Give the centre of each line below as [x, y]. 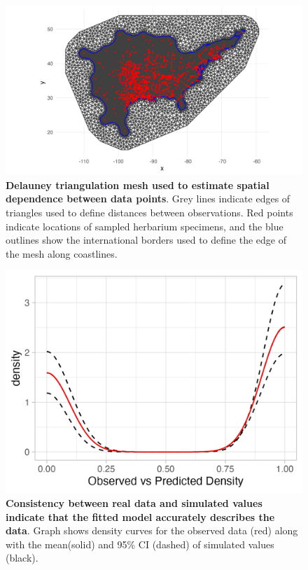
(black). [22, 558]
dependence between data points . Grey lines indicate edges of [148, 199]
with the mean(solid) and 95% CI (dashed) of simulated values [140, 544]
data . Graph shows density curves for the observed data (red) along [152, 530]
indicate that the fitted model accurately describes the [140, 516]
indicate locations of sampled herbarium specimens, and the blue [145, 226]
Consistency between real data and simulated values [134, 502]
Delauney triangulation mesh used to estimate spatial [138, 185]
